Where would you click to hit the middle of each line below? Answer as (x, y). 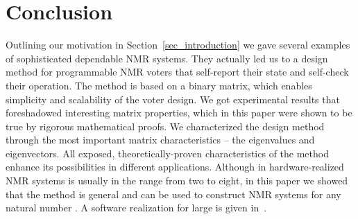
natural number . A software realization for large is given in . (136, 208)
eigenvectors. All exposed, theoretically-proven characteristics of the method (167, 153)
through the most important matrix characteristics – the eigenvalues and (160, 140)
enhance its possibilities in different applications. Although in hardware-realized (175, 167)
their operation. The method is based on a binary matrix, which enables (159, 85)
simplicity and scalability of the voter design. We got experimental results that (173, 99)
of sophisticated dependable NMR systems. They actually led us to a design (167, 58)
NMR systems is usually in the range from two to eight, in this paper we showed (177, 181)
